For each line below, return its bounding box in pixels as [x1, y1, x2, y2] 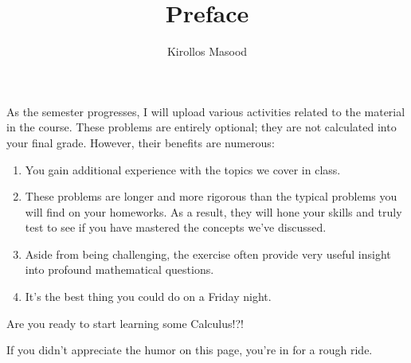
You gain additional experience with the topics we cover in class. [25, 161, 341, 178]
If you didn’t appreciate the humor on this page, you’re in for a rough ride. [6, 342, 373, 358]
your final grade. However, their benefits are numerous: [6, 134, 275, 150]
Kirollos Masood [166, 43, 248, 60]
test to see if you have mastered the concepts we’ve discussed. [25, 219, 327, 236]
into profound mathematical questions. [25, 261, 214, 278]
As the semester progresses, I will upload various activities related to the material [6, 103, 405, 119]
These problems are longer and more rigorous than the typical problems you [25, 188, 397, 205]
